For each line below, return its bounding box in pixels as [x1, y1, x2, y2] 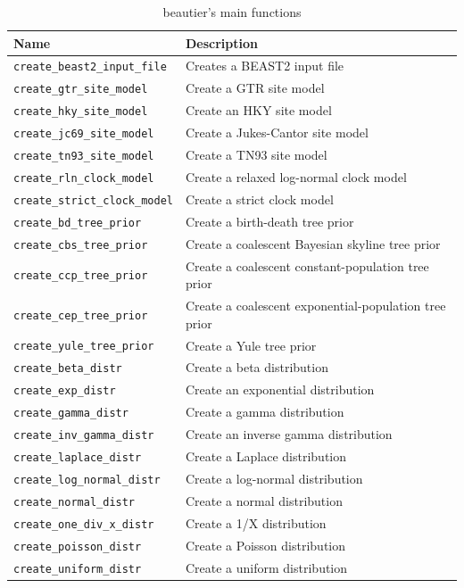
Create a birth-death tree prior [185, 211, 354, 230]
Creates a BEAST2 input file [185, 56, 344, 75]
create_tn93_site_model [13, 150, 154, 163]
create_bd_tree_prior [13, 216, 142, 229]
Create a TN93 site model [185, 145, 327, 164]
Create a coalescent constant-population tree [185, 256, 429, 275]
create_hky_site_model [13, 105, 148, 119]
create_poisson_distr [13, 540, 142, 553]
